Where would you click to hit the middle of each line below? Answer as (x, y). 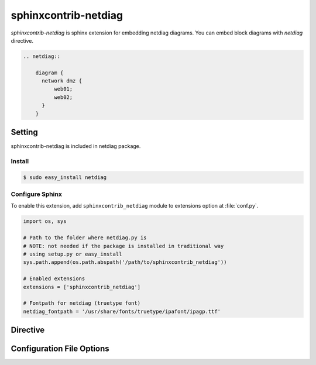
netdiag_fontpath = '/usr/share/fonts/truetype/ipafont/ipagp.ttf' (122, 311)
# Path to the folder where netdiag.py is (85, 238)
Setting (24, 132)
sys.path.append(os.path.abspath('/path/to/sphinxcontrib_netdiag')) (125, 262)
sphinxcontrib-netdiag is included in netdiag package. (76, 146)
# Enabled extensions (54, 279)
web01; (63, 89)
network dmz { (62, 81)
